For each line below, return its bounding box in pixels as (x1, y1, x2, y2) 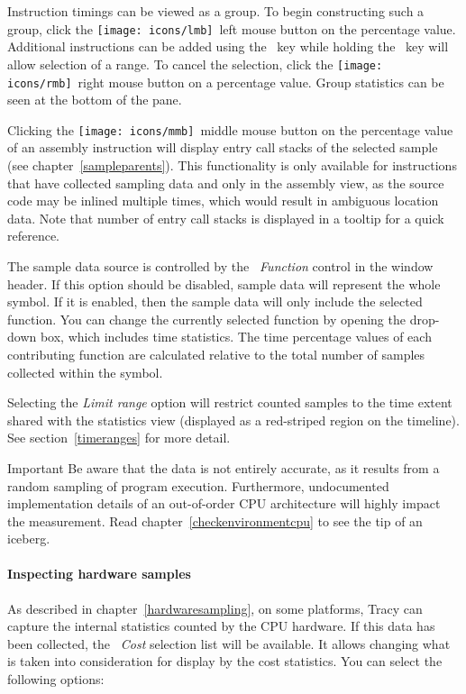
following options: (7, 670, 105, 689)
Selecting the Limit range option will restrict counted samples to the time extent (7, 393, 452, 412)
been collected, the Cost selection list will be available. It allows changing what (7, 634, 451, 653)
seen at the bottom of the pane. (7, 90, 182, 109)
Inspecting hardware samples (7, 564, 191, 583)
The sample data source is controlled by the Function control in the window (7, 256, 434, 275)
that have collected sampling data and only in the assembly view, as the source (7, 173, 444, 192)
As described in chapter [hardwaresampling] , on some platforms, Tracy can (7, 598, 423, 617)
